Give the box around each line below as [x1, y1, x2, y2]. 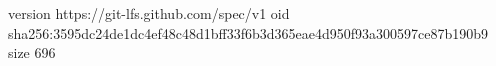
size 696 [8, 42, 56, 63]
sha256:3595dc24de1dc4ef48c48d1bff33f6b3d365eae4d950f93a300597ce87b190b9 [8, 22, 488, 43]
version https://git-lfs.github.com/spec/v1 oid [8, 3, 290, 23]
